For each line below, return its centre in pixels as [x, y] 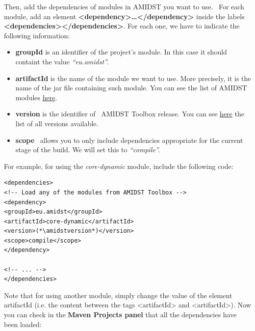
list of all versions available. [57, 123]
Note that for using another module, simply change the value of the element [118, 295]
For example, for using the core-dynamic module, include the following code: [119, 166]
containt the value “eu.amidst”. [62, 61]
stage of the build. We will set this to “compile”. [88, 150]
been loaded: [23, 324]
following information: [37, 35]
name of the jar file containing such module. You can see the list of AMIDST [131, 88]
